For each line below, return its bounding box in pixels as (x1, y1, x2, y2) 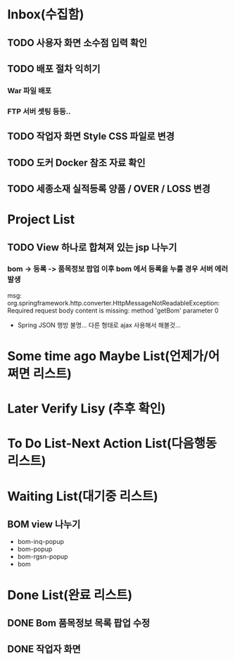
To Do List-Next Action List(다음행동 (7, 435, 217, 451)
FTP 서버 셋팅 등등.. (7, 107, 71, 116)
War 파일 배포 (7, 85, 52, 95)
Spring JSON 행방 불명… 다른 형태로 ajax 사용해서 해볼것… (17, 320, 181, 329)
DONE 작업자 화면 (7, 643, 81, 655)
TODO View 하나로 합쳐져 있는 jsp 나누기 (7, 241, 177, 253)
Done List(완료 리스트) (7, 587, 133, 603)
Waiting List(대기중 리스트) (7, 488, 158, 504)
